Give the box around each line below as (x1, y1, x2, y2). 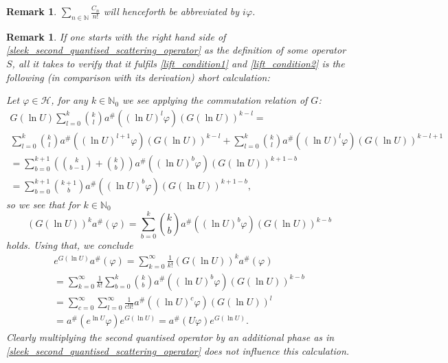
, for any (51, 93, 88, 107)
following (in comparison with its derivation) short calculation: (6, 69, 270, 84)
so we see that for (6, 197, 80, 211)
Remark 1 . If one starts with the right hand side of (6, 29, 226, 43)
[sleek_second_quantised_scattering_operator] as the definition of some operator (6, 43, 346, 57)
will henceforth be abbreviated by (103, 4, 240, 18)
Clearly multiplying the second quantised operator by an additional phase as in (6, 330, 335, 344)
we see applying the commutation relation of (122, 93, 308, 107)
